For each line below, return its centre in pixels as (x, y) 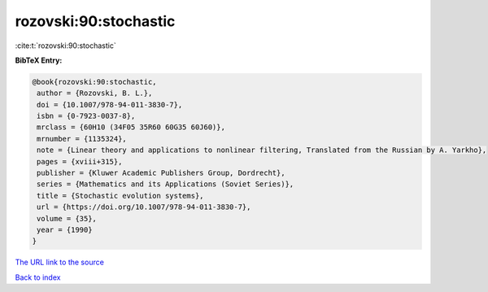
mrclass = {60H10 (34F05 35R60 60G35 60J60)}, (131, 127)
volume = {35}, (67, 218)
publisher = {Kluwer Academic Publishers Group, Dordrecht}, (161, 173)
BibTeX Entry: (39, 60)
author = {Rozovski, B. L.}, (95, 93)
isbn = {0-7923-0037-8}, (86, 116)
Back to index (38, 277)
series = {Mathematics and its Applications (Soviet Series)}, (166, 184)
